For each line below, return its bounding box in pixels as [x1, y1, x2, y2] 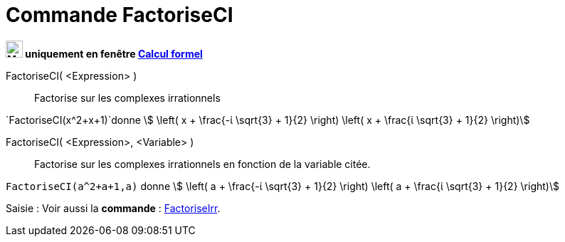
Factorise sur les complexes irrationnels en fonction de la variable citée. [34, 157, 371, 170]
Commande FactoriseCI [6, 3, 233, 27]
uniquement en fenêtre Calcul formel [25, 47, 203, 60]
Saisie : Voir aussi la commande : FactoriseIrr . [6, 201, 221, 214]
